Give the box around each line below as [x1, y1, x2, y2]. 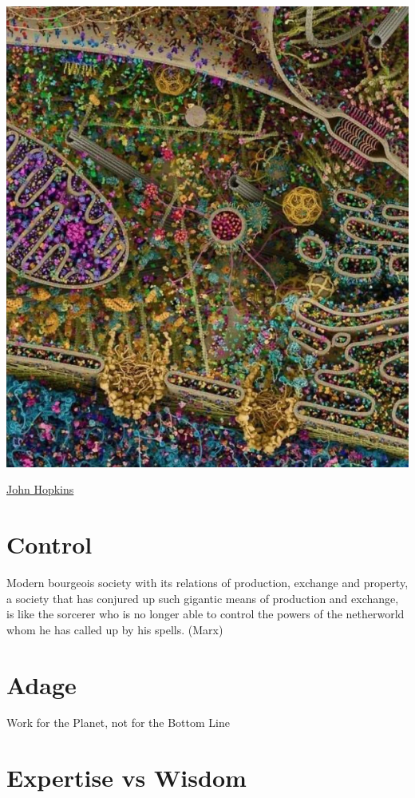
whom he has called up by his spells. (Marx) [6, 621, 223, 637]
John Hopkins [6, 481, 74, 498]
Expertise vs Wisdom [6, 761, 247, 794]
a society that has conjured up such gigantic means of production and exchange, [6, 590, 399, 606]
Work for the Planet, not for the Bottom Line [6, 714, 230, 731]
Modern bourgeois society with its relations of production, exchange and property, [6, 574, 409, 590]
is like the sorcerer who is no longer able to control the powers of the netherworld [6, 605, 405, 622]
